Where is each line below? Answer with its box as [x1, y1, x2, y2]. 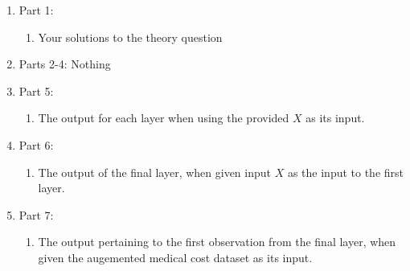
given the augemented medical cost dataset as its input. [38, 248, 313, 265]
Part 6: [18, 136, 54, 153]
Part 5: [18, 82, 54, 99]
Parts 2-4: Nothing [18, 55, 111, 72]
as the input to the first [287, 163, 404, 180]
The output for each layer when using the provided [38, 109, 289, 126]
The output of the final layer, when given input [38, 163, 272, 180]
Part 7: [18, 206, 54, 223]
